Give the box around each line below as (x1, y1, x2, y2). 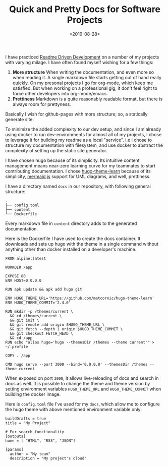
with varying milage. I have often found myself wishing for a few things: (5, 59, 154, 65)
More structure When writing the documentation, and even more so (12, 69, 154, 75)
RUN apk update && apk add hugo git (5, 286, 82, 292)
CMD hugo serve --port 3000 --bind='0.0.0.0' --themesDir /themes (5, 362, 148, 367)
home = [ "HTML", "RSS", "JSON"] (5, 438, 76, 443)
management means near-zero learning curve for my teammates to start (5, 162, 155, 168)
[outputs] (5, 434, 26, 439)
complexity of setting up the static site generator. (5, 147, 107, 153)
